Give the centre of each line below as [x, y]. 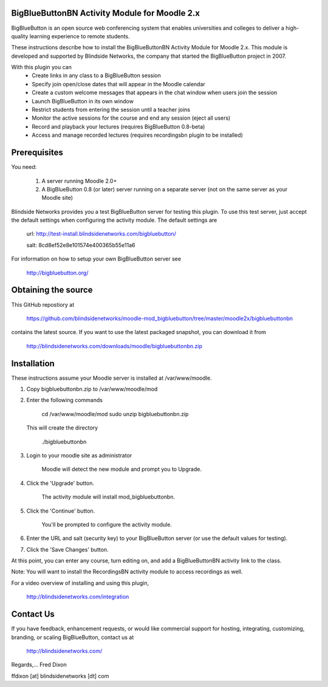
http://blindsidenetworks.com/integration [78, 597]
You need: [24, 167]
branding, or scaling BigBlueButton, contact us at [73, 637]
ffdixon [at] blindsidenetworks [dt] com [60, 676]
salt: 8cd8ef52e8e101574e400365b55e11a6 [81, 245]
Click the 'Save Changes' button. [67, 549]
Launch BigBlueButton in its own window [83, 101]
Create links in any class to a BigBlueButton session [96, 75]
